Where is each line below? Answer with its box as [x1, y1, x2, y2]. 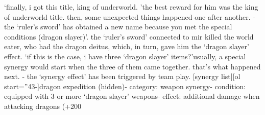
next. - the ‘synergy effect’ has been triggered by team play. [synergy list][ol [4, 71, 240, 82]
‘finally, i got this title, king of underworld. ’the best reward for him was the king [4, 2, 258, 12]
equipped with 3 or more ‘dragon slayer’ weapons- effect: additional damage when [4, 91, 260, 101]
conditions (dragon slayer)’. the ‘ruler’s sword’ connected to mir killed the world [4, 31, 254, 42]
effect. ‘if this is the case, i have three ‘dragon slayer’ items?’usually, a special [4, 51, 246, 61]
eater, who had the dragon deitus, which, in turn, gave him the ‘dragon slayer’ [4, 41, 249, 52]
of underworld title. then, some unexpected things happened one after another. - [4, 11, 255, 22]
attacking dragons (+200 [4, 100, 82, 111]
